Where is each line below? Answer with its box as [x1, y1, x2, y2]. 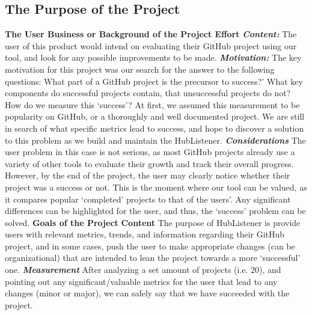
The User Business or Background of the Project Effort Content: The [5, 28, 297, 40]
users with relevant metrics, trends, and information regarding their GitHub [5, 228, 285, 240]
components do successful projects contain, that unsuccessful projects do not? [5, 87, 291, 99]
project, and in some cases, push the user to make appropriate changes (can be [5, 239, 295, 252]
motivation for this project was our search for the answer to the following [5, 63, 275, 75]
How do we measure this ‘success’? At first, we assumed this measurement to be [5, 98, 300, 111]
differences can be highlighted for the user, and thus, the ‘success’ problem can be [5, 204, 306, 217]
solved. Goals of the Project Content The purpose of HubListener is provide [5, 216, 301, 228]
